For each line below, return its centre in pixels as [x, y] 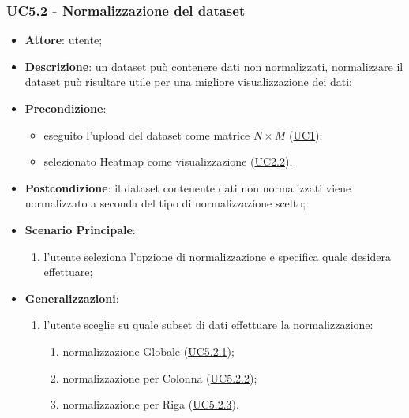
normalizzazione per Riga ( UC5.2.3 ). [151, 404]
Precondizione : [66, 108]
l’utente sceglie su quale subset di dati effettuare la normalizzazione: [208, 325]
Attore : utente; [64, 40]
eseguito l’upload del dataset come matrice [147, 134]
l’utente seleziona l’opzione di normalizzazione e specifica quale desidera [217, 256]
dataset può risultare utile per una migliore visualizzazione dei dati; [188, 82]
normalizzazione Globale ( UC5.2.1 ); [148, 351]
